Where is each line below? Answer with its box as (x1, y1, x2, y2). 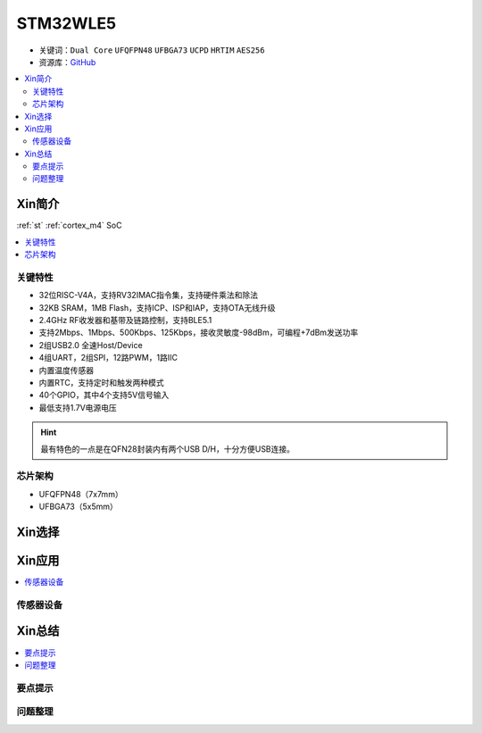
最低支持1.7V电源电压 (38, 402, 118, 412)
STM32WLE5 (16, 13, 116, 33)
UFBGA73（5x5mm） (38, 501, 118, 512)
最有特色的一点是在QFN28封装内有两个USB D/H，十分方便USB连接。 (40, 443, 295, 454)
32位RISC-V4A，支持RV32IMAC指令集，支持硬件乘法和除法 (38, 290, 259, 301)
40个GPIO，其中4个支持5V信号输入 (38, 389, 170, 401)
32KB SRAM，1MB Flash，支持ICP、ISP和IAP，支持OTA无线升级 (38, 302, 276, 312)
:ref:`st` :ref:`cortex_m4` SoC (16, 220, 122, 231)
